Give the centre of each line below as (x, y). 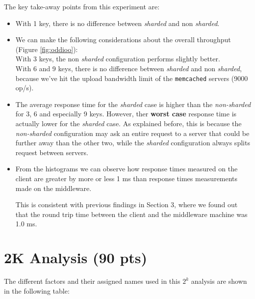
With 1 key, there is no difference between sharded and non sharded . (117, 23)
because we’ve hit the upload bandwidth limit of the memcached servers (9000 (132, 78)
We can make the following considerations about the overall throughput (123, 40)
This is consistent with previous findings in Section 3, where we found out (127, 204)
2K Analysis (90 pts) (76, 258)
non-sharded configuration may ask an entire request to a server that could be (132, 133)
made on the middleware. (53, 188)
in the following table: (37, 290)
